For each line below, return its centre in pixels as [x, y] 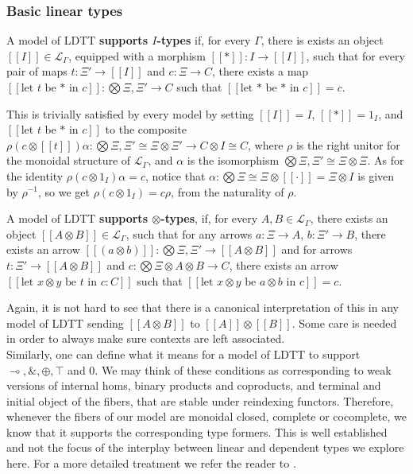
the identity [35, 175]
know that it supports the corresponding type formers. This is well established [197, 431]
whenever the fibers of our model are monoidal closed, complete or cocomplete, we [206, 416]
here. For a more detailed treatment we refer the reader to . [151, 463]
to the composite [146, 129]
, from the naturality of [228, 191]
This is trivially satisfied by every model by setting [130, 113]
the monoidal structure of [69, 160]
